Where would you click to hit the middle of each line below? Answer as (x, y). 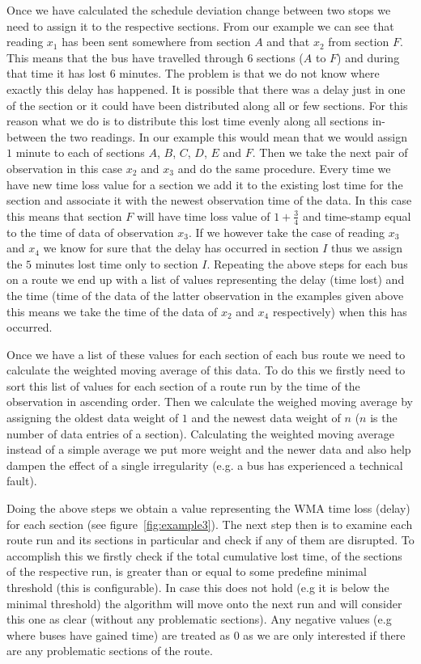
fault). (22, 481)
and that (288, 42)
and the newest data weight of (266, 418)
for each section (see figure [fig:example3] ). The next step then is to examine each (210, 524)
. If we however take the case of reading (286, 232)
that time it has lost (57, 73)
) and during (368, 57)
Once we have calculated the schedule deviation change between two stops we (199, 10)
